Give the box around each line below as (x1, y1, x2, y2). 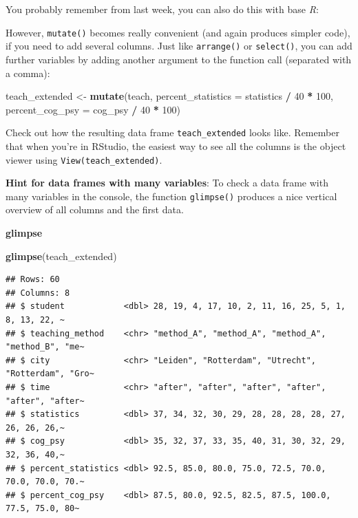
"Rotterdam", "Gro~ (6, 369, 94, 379)
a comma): (6, 65, 50, 80)
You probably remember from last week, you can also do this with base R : (6, 2, 319, 16)
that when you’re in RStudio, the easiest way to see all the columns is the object (6, 138, 346, 153)
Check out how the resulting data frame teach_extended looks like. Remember (6, 125, 339, 140)
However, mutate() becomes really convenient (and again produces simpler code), (6, 25, 350, 39)
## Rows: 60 (6, 274, 60, 285)
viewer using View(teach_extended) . (6, 152, 162, 166)
